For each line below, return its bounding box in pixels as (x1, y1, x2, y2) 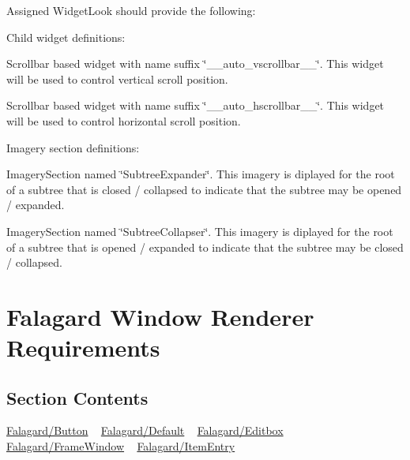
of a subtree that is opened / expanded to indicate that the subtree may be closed (6, 238, 404, 255)
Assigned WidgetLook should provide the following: (6, 2, 256, 18)
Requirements (6, 331, 160, 364)
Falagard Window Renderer (6, 300, 314, 332)
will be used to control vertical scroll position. (6, 70, 228, 87)
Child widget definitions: (6, 28, 126, 45)
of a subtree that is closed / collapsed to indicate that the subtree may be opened (6, 181, 402, 197)
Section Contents (6, 385, 149, 410)
